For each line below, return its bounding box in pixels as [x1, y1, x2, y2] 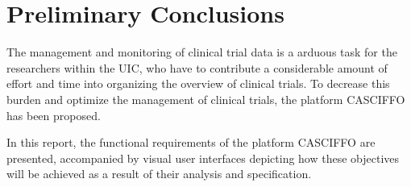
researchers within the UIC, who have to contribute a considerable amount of [6, 59, 388, 76]
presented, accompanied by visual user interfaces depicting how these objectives [6, 149, 400, 166]
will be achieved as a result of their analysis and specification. [6, 165, 312, 182]
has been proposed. [6, 106, 101, 123]
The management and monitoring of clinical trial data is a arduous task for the [6, 44, 397, 60]
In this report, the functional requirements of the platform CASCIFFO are [6, 134, 376, 151]
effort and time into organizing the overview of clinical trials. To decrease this [6, 75, 390, 92]
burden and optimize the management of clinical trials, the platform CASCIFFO [6, 90, 405, 107]
